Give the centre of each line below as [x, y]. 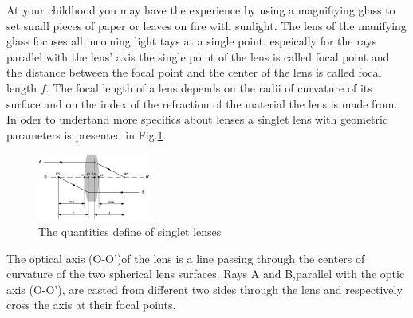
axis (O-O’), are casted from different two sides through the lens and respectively [205, 289]
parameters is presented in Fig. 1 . [87, 134]
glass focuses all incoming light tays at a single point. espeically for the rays [192, 41]
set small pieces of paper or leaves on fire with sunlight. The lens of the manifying [206, 25]
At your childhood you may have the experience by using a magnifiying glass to [201, 10]
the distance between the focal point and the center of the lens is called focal [194, 72]
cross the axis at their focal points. [91, 305]
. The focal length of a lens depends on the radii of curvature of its [209, 87]
